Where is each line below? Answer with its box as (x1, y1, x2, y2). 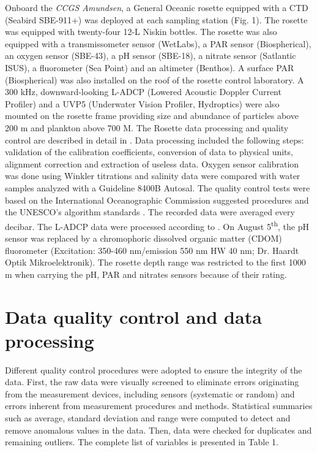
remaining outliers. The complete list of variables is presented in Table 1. (5, 435, 278, 448)
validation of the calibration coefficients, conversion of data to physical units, (5, 145, 293, 158)
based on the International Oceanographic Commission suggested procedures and (5, 193, 309, 206)
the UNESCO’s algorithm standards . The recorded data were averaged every (5, 205, 295, 218)
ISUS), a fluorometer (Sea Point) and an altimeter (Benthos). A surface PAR (5, 61, 294, 74)
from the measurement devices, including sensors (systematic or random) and (5, 387, 295, 400)
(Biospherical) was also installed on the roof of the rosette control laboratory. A (5, 73, 304, 86)
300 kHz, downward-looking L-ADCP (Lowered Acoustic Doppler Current (5, 85, 282, 98)
